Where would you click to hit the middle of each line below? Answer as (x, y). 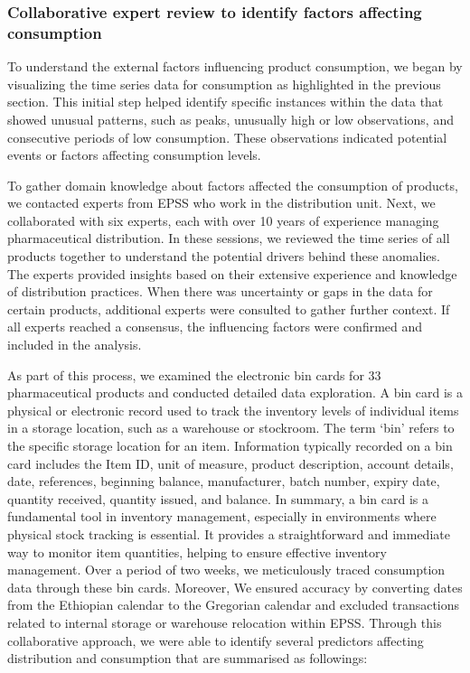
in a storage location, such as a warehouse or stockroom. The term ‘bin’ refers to (231, 428)
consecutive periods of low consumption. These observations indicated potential (227, 137)
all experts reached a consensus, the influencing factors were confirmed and (215, 327)
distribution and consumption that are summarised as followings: (188, 658)
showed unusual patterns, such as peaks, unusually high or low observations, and (230, 119)
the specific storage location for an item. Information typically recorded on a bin (230, 446)
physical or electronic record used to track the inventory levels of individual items (233, 410)
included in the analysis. (75, 345)
